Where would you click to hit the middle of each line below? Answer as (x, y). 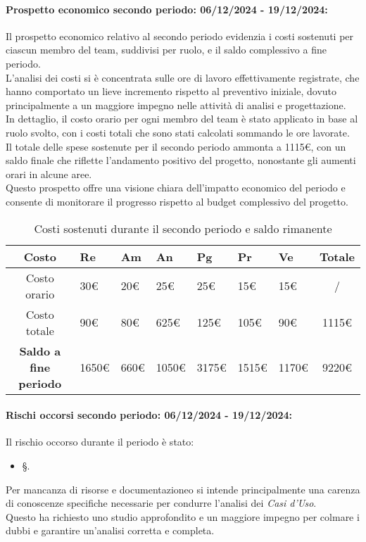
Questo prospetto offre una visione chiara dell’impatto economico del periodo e (176, 188)
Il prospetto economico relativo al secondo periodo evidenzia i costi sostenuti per (180, 36)
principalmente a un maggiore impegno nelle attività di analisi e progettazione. (176, 105)
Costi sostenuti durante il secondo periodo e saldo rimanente (183, 228)
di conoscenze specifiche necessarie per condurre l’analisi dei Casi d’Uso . (161, 503)
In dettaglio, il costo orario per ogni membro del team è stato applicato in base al (182, 119)
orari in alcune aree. (49, 174)
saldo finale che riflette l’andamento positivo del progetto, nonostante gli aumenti (181, 160)
